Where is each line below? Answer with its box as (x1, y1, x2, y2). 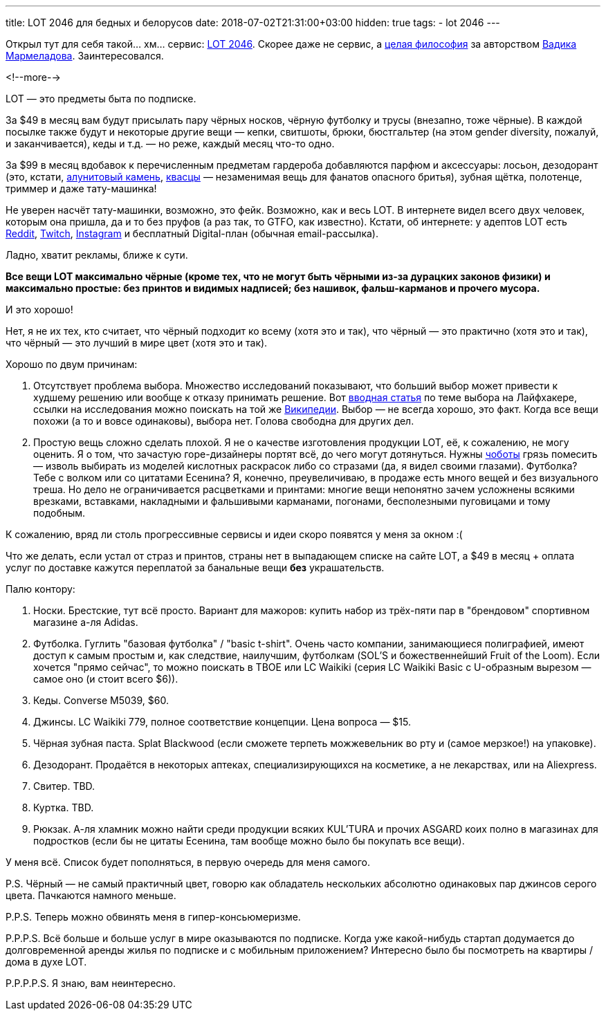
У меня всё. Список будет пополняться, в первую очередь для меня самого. (6, 856, 371, 868)
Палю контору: (6, 583, 75, 595)
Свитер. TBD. (33, 780, 95, 792)
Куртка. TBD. (33, 802, 94, 813)
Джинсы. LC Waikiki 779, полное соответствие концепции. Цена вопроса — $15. (33, 716, 411, 728)
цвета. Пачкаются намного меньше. (6, 889, 176, 901)
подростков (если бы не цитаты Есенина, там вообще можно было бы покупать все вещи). (33, 835, 465, 847)
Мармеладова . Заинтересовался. (6, 50, 164, 62)
